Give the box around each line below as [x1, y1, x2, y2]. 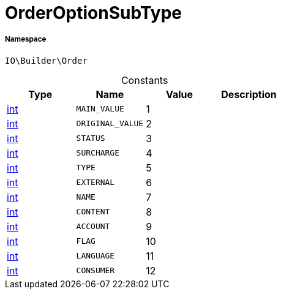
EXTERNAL [76, 178, 115, 187]
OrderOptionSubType [5, 2, 182, 23]
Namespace [5, 35, 47, 44]
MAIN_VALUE [76, 104, 124, 114]
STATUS [76, 134, 105, 143]
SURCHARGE [76, 148, 120, 158]
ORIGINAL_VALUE [76, 119, 144, 129]
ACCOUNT [76, 222, 110, 232]
